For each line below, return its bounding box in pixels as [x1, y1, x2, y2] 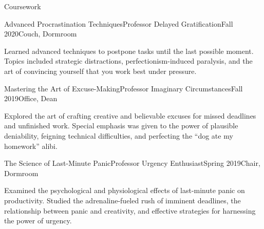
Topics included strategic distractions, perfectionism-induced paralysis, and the [4, 55, 253, 66]
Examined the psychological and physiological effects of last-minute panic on [4, 185, 245, 196]
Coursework [4, 1, 41, 11]
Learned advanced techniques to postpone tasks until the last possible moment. [4, 45, 254, 56]
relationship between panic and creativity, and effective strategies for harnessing [4, 205, 256, 216]
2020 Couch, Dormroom [4, 28, 77, 39]
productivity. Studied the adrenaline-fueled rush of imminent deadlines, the [4, 195, 241, 205]
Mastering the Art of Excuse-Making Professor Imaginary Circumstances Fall [4, 83, 243, 93]
